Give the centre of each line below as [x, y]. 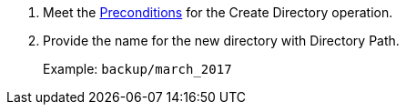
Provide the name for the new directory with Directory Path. [221, 41]
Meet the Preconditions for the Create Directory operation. [218, 12]
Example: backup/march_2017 [137, 69]
